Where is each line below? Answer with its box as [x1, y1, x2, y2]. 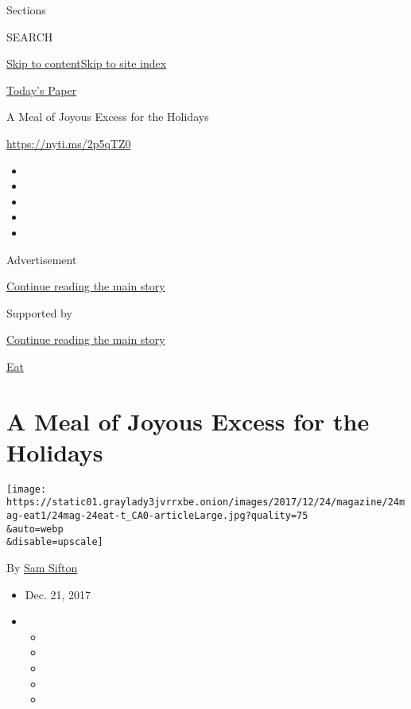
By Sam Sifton [6, 559, 78, 576]
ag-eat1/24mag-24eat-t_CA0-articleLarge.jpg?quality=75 [6, 510, 308, 522]
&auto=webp [6, 523, 64, 535]
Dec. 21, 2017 [25, 586, 91, 602]
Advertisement [6, 251, 77, 267]
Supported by [6, 304, 72, 321]
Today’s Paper [6, 81, 77, 98]
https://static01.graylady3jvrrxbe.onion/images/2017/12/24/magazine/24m [6, 497, 405, 508]
